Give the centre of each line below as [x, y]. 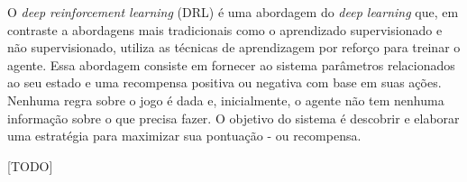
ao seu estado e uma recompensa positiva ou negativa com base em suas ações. [224, 82]
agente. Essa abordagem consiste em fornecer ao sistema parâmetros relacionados [231, 64]
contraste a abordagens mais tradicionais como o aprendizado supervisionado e [225, 29]
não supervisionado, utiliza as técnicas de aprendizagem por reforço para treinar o [234, 47]
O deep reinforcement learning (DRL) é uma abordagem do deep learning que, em [233, 12]
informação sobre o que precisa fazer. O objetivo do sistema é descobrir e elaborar [233, 118]
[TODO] [30, 165]
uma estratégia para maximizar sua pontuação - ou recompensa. [184, 136]
